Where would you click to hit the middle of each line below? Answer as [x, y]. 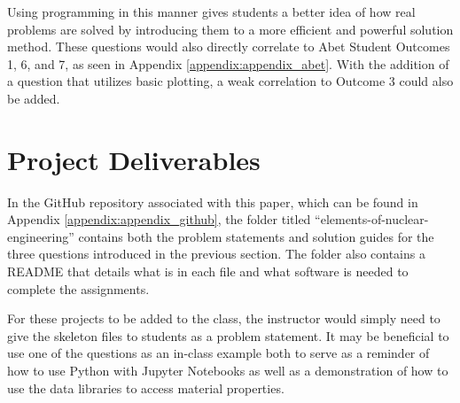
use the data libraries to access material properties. [146, 387]
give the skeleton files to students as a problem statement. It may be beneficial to [228, 335]
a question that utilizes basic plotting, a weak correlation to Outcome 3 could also [230, 81]
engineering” [41, 236]
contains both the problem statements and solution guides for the [256, 236]
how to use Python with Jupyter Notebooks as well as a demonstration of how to [228, 371]
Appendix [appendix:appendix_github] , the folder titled [159, 219]
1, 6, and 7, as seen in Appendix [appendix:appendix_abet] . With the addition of [228, 63]
